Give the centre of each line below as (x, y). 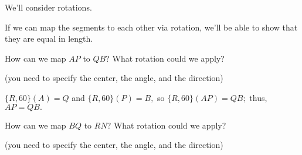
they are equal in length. (49, 38)
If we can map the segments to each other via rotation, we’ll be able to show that (151, 27)
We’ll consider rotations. (48, 7)
